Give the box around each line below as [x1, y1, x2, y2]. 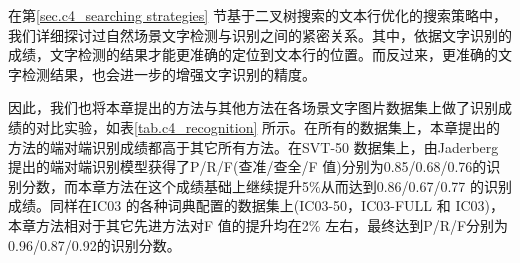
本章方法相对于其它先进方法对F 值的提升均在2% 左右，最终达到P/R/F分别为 [8, 214, 509, 235]
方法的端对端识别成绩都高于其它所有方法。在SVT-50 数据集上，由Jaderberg [8, 136, 499, 157]
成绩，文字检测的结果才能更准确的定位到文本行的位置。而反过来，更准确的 [8, 44, 498, 65]
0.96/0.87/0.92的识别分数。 [8, 234, 181, 255]
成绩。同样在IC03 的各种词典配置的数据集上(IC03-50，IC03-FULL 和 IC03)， [8, 195, 504, 216]
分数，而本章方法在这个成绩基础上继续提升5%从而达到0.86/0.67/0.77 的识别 [21, 175, 512, 196]
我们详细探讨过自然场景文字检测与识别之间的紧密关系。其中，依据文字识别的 [8, 24, 512, 45]
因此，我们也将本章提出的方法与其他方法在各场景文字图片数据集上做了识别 [8, 97, 498, 118]
